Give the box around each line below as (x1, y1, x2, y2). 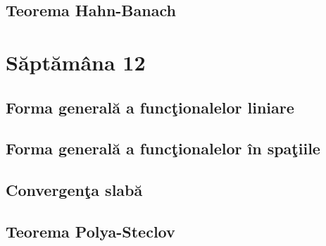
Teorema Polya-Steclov (6, 220, 175, 242)
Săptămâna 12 (6, 47, 146, 76)
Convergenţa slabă (6, 179, 143, 201)
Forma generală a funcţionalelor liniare (6, 96, 294, 118)
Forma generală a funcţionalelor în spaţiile (6, 137, 320, 159)
